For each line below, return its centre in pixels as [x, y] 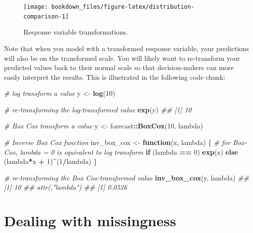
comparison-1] [46, 16]
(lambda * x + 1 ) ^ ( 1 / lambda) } [50, 161]
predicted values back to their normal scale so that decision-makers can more [119, 67]
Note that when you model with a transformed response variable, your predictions [126, 48]
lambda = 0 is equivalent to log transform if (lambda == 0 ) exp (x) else [129, 152]
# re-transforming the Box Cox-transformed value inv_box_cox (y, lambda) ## [126, 177]
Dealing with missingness [90, 221]
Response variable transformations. [76, 32]
